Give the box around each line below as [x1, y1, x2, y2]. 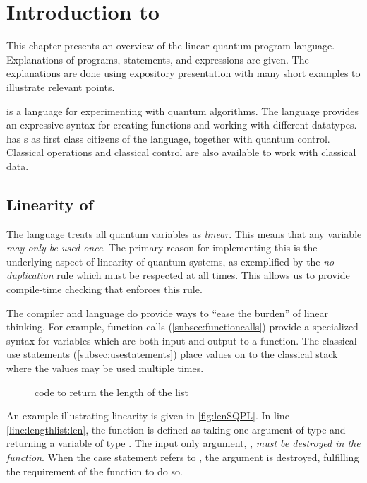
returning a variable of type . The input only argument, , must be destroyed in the [6, 436, 361, 451]
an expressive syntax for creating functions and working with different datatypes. [6, 117, 357, 132]
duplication [6, 268, 54, 282]
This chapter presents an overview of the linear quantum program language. [6, 38, 335, 53]
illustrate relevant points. [6, 79, 115, 94]
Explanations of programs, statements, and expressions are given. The [6, 52, 309, 66]
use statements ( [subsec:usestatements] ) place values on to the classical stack [6, 347, 338, 362]
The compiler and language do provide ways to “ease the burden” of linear [6, 305, 329, 320]
